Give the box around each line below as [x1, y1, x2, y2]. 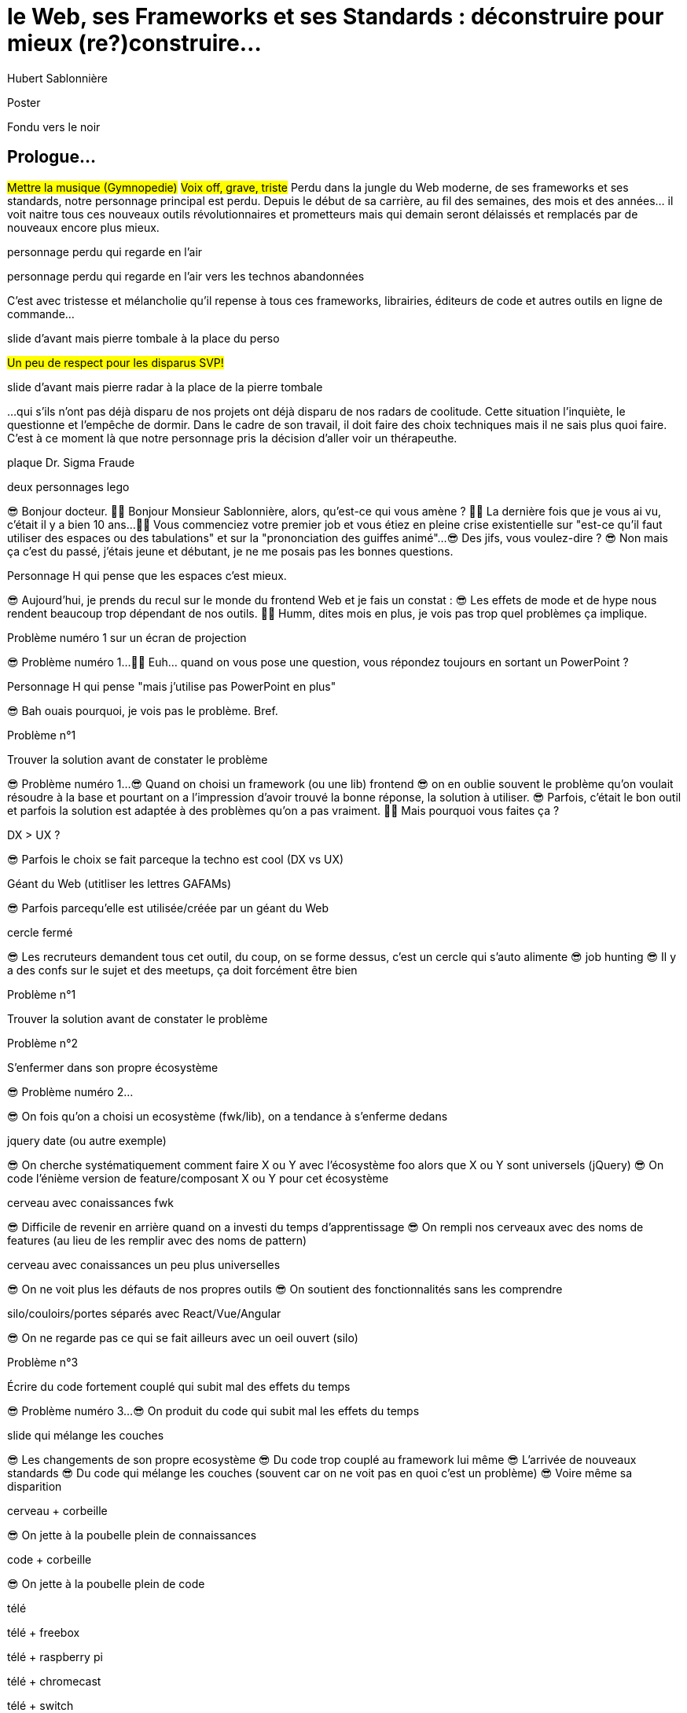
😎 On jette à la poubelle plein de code [7, 1576, 205, 1590]
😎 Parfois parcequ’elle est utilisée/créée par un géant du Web [7, 901, 329, 915]
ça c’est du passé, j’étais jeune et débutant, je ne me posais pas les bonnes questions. [7, 544, 454, 558]
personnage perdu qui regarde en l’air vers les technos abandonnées [7, 269, 365, 283]
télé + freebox [7, 1625, 80, 1639]
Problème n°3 [7, 1355, 79, 1369]
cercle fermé [7, 925, 73, 939]
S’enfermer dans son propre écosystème [7, 1060, 219, 1074]
